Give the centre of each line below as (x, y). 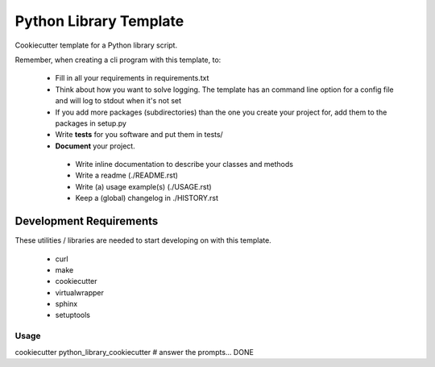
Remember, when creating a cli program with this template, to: (118, 60)
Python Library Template (99, 21)
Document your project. (95, 146)
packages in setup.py (91, 123)
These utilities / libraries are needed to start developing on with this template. (143, 240)
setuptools (72, 315)
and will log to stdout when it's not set (118, 101)
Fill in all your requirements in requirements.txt (132, 78)
